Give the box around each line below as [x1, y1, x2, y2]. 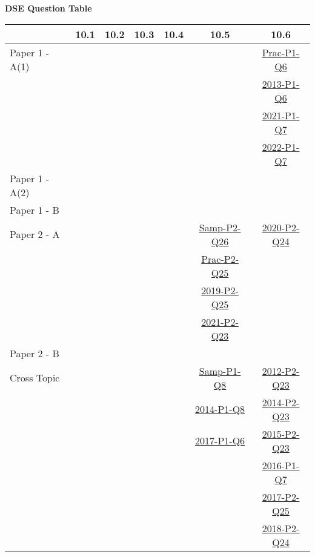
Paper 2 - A [10, 227, 60, 242]
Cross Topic [10, 371, 60, 385]
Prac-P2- [201, 251, 239, 266]
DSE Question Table [5, 2, 92, 14]
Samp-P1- [199, 363, 241, 378]
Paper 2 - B [10, 346, 59, 360]
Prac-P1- [262, 45, 300, 59]
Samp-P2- [199, 220, 241, 234]
